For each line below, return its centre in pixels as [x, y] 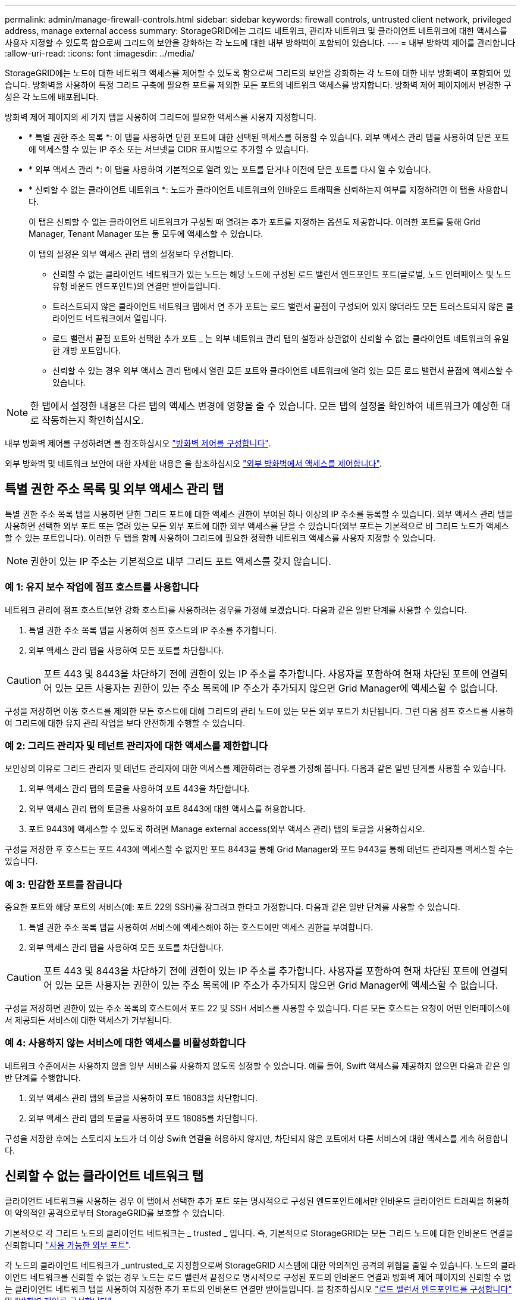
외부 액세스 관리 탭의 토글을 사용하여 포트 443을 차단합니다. [139, 789]
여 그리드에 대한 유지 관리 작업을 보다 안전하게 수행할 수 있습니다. [125, 723]
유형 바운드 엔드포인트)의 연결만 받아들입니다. [136, 286]
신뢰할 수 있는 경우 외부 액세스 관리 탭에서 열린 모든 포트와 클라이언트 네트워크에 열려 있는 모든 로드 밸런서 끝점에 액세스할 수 [283, 371]
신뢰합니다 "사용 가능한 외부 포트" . [68, 1245]
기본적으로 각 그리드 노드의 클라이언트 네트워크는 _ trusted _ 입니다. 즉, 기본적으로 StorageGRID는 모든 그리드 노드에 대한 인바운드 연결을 [259, 1233]
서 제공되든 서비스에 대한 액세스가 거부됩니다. [89, 1020]
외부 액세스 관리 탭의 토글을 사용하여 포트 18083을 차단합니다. [143, 1098]
